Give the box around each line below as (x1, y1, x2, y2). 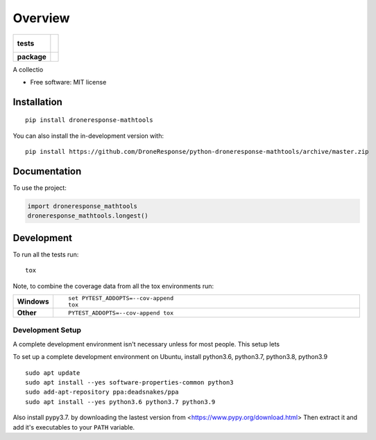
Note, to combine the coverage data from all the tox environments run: (12, 281, 214, 290)
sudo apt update (25, 369, 80, 377)
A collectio (12, 65, 44, 73)
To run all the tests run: (12, 250, 79, 258)
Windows (17, 297, 49, 306)
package (17, 52, 46, 62)
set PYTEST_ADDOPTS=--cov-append (68, 294, 173, 302)
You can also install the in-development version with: (12, 132, 164, 140)
